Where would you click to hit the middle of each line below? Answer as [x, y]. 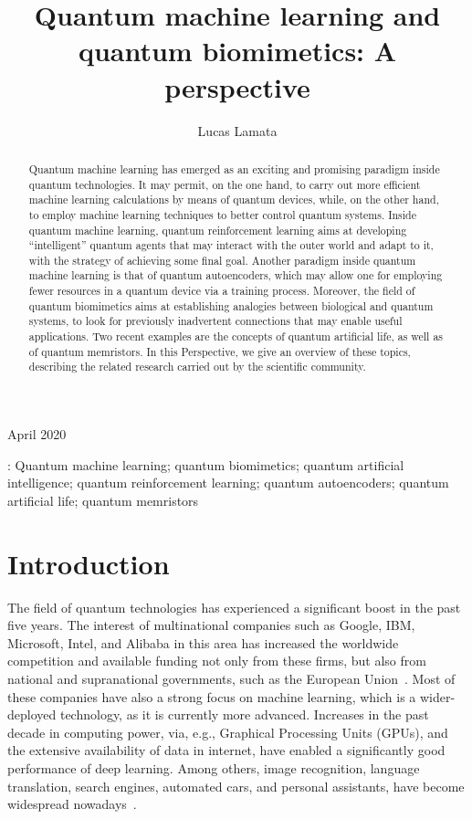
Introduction [89, 563]
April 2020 [37, 434]
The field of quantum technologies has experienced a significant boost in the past [234, 607]
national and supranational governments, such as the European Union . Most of [231, 678]
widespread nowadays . [72, 804]
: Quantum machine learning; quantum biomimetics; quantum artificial [206, 464]
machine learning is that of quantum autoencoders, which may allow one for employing [236, 275]
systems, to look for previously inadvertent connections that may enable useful [215, 321]
